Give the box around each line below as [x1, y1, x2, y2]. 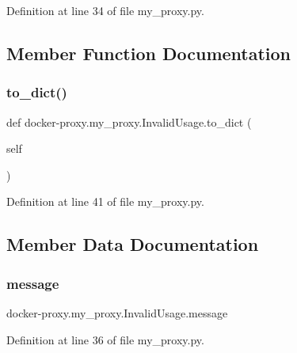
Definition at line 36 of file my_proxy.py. [6, 331, 204, 347]
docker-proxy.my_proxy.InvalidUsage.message [6, 304, 228, 321]
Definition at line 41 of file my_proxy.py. [6, 193, 204, 210]
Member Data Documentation [6, 232, 259, 256]
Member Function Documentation [6, 40, 291, 65]
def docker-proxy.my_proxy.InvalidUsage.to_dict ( [6, 113, 252, 130]
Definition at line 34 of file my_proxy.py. [6, 2, 204, 18]
